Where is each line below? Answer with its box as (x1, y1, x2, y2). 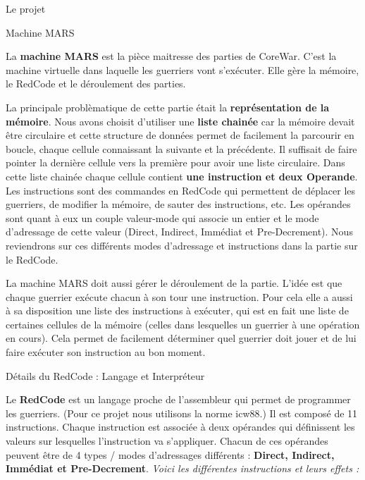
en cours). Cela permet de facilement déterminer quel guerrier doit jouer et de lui (6, 331, 357, 345)
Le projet (6, 1, 46, 16)
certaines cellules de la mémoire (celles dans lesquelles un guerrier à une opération (6, 316, 360, 331)
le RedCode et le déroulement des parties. (6, 76, 186, 91)
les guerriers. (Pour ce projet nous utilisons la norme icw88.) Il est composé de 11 (6, 405, 358, 420)
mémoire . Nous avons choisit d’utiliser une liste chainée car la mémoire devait (6, 113, 355, 128)
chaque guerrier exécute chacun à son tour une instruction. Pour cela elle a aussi (6, 289, 353, 304)
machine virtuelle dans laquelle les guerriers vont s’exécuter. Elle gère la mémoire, (6, 62, 359, 77)
